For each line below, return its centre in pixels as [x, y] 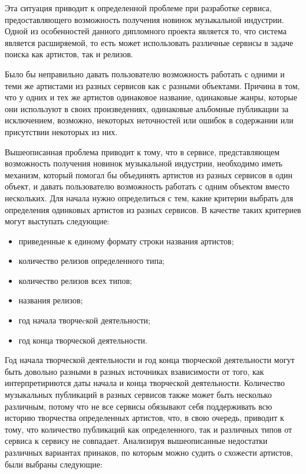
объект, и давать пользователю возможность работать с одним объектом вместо [147, 186]
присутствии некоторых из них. [61, 131]
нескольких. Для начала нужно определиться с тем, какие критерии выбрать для [149, 197]
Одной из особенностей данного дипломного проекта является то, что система [146, 31]
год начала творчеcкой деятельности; [84, 320]
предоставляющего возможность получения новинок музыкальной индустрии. [144, 19]
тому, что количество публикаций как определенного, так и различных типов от [149, 429]
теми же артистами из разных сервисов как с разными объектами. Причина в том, [152, 85]
